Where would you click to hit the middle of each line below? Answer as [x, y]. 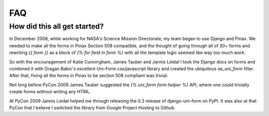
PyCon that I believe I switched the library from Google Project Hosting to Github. [92, 108]
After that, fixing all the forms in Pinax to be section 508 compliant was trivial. [89, 76]
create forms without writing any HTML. [50, 92]
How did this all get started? [57, 26]
